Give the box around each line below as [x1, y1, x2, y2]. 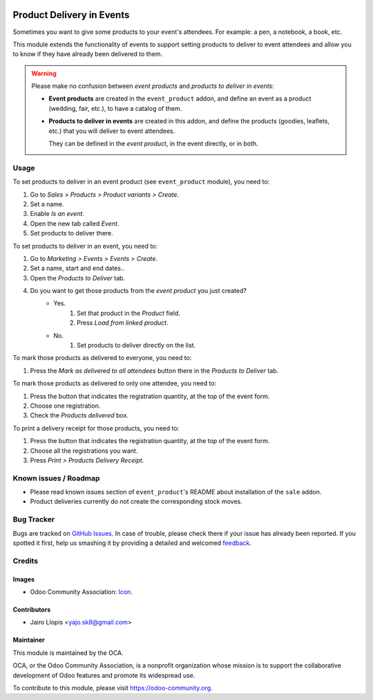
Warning [31, 69, 57, 78]
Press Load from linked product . [77, 318, 169, 327]
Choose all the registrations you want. [30, 447, 138, 455]
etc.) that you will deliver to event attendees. [48, 127, 175, 135]
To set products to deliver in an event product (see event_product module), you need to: [12, 177, 270, 186]
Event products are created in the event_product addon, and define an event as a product [48, 94, 312, 103]
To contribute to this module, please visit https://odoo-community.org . [12, 683, 213, 692]
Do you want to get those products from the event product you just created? [30, 287, 247, 295]
